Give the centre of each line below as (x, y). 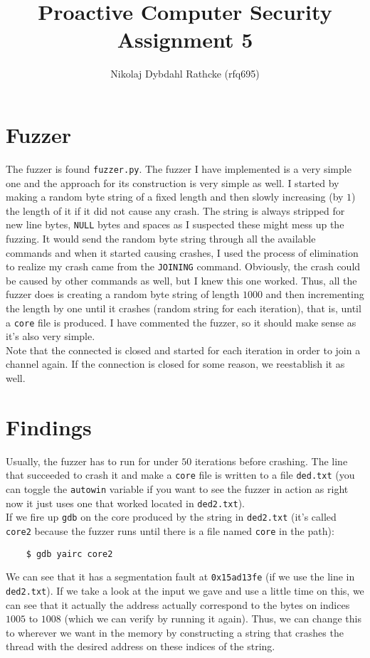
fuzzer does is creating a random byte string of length (123, 294)
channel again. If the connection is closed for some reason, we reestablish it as (175, 364)
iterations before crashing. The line (271, 461)
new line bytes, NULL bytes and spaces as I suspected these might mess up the (175, 224)
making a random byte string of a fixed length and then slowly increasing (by (175, 197)
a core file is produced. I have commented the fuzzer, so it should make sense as (181, 322)
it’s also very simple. (51, 336)
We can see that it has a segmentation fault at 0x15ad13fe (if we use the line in (180, 577)
